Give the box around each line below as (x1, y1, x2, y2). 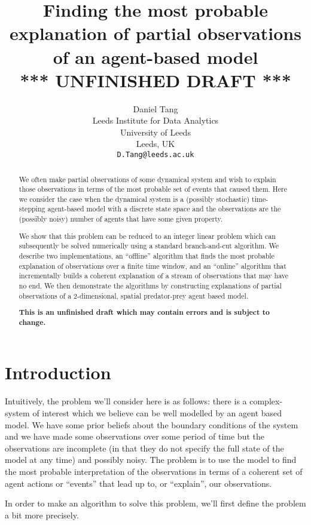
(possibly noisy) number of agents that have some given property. (19, 214, 223, 224)
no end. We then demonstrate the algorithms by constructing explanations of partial (19, 280, 282, 290)
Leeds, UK (136, 137, 175, 150)
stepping (19, 204, 45, 214)
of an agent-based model (53, 44, 258, 69)
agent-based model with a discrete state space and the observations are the (47, 204, 281, 214)
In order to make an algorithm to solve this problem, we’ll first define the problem (5, 497, 306, 509)
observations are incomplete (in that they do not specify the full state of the (5, 441, 284, 454)
